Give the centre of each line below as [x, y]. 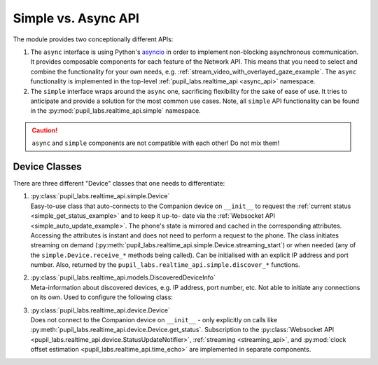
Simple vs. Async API [76, 18]
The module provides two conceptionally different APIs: [93, 39]
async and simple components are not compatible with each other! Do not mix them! [156, 143]
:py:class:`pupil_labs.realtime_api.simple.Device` [100, 196]
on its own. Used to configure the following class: [101, 297]
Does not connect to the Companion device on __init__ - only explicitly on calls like [154, 320]
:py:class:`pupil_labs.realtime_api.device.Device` [100, 310]
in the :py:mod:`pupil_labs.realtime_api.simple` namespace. [115, 111]
